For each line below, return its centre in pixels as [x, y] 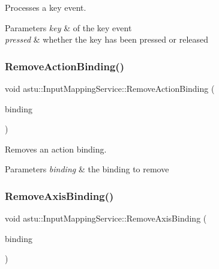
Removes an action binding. [56, 149]
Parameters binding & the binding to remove [87, 169]
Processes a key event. [46, 7]
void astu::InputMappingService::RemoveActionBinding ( [110, 88]
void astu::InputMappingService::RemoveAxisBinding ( [106, 218]
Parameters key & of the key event [68, 27]
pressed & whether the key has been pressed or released [107, 39]
